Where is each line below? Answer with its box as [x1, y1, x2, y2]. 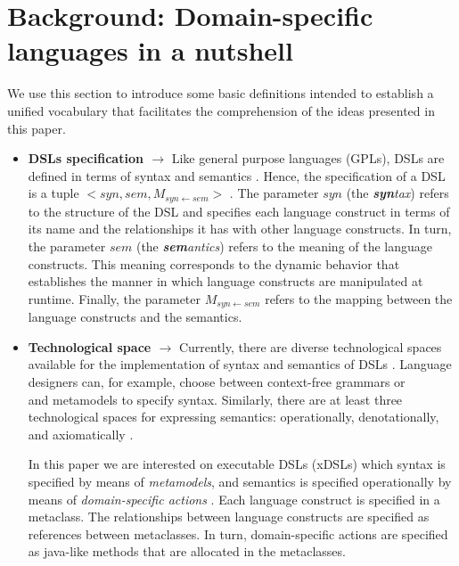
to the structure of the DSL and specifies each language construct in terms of [28, 201, 450, 220]
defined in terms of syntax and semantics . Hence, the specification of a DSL [28, 166, 446, 185]
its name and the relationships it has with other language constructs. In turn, [28, 219, 452, 238]
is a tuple [28, 184, 79, 202]
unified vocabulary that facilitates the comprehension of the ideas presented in [7, 101, 435, 119]
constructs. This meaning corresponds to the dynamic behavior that [28, 254, 400, 273]
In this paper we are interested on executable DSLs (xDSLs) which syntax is [28, 455, 446, 473]
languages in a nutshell [7, 32, 293, 69]
